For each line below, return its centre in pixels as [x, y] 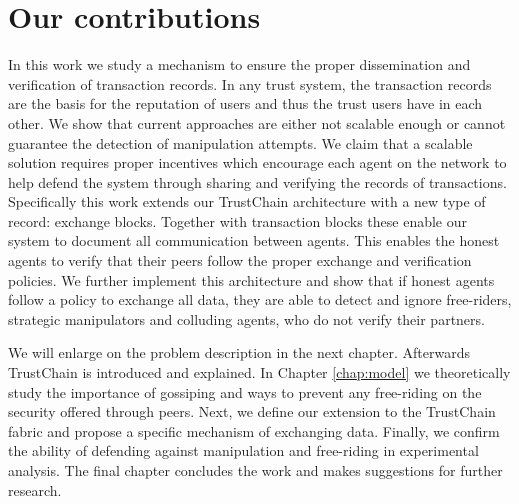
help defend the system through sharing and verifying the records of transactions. [257, 181]
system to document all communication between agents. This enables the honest [254, 240]
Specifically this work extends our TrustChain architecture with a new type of [247, 201]
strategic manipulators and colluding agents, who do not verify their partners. [246, 318]
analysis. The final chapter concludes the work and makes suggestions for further [255, 470]
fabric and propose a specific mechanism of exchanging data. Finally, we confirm [254, 430]
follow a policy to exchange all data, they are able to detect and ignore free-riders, [260, 299]
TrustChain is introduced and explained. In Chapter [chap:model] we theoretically [259, 372]
